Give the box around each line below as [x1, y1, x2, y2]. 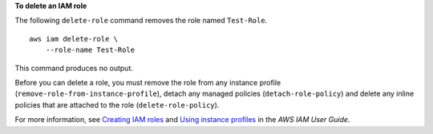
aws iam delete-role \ [29, 34, 119, 43]
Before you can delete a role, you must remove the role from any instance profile [14, 77, 281, 87]
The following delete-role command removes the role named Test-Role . [14, 16, 268, 26]
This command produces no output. [14, 63, 134, 73]
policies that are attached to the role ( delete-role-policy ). [14, 100, 220, 109]
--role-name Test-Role [45, 45, 136, 55]
